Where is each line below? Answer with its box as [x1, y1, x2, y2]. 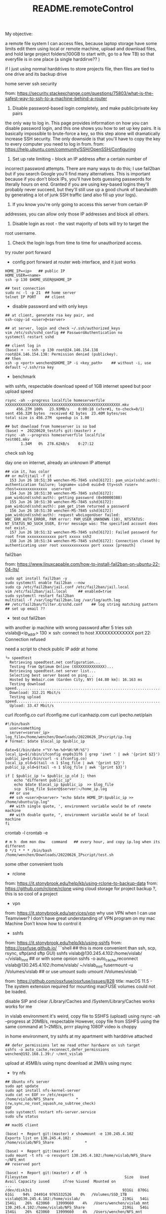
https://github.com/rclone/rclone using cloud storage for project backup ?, [5, 885, 157, 892]
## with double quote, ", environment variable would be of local [9, 812, 149, 817]
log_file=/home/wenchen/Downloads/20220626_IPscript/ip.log [5, 734, 132, 739]
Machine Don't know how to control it [5, 920, 82, 926]
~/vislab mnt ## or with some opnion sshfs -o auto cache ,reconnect [5, 955, 138, 962]
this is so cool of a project [5, 891, 58, 897]
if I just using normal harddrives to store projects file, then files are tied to [5, 66, 155, 72]
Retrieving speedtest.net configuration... [9, 660, 100, 665]
